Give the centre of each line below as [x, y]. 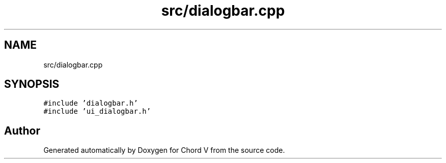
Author [22, 131]
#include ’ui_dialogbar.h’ [97, 111]
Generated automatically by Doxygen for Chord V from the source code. [164, 150]
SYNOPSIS [32, 84]
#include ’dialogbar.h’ [91, 103]
